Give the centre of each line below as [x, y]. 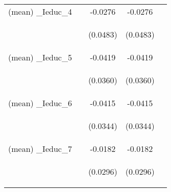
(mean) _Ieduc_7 [40, 149]
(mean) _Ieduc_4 [40, 11]
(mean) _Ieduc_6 [40, 103]
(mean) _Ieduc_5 [40, 57]
